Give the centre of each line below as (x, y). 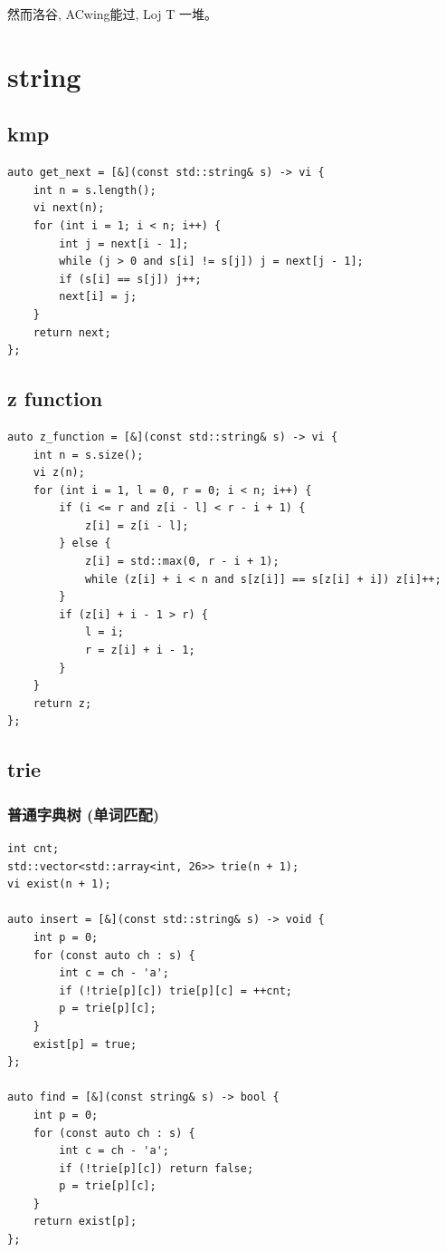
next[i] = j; (98, 297)
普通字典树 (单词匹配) (84, 814)
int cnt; (33, 849)
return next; (72, 332)
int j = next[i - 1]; (124, 243)
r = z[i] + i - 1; (140, 650)
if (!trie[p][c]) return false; (157, 1168)
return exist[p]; (85, 1222)
